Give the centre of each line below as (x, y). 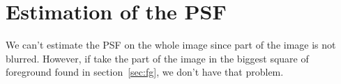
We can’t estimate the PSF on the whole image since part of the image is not (171, 45)
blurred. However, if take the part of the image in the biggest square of (157, 58)
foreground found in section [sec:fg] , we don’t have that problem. (145, 72)
